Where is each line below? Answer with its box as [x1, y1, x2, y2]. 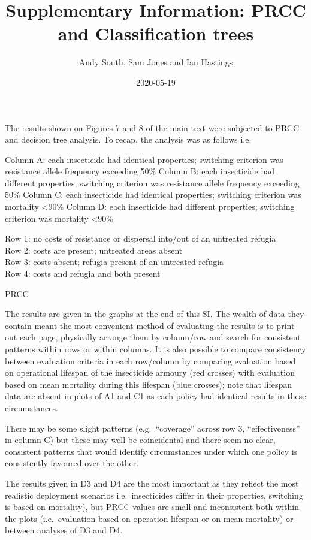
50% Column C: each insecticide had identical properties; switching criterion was [5, 188, 301, 201]
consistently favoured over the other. [5, 457, 139, 469]
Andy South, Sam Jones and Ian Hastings [78, 56, 233, 68]
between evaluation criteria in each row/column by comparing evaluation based [5, 354, 296, 367]
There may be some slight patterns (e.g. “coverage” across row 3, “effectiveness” [5, 421, 300, 434]
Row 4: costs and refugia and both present [5, 267, 161, 280]
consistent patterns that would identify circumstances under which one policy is [5, 445, 298, 457]
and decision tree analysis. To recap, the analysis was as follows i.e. [5, 133, 252, 146]
